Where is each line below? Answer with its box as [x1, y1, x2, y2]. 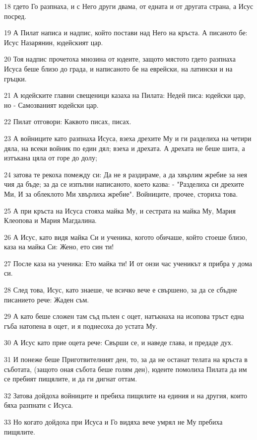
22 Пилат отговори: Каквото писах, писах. [4, 116, 131, 127]
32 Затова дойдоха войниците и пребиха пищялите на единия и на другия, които [4, 390, 247, 400]
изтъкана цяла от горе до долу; [4, 152, 97, 163]
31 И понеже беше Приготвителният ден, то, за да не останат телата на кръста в [4, 354, 248, 365]
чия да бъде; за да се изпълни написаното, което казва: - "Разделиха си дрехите [4, 179, 244, 189]
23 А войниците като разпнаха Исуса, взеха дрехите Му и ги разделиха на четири [4, 133, 252, 143]
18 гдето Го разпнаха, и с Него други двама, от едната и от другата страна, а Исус [4, 1, 254, 11]
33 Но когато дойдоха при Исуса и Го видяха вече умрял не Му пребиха [4, 417, 223, 427]
